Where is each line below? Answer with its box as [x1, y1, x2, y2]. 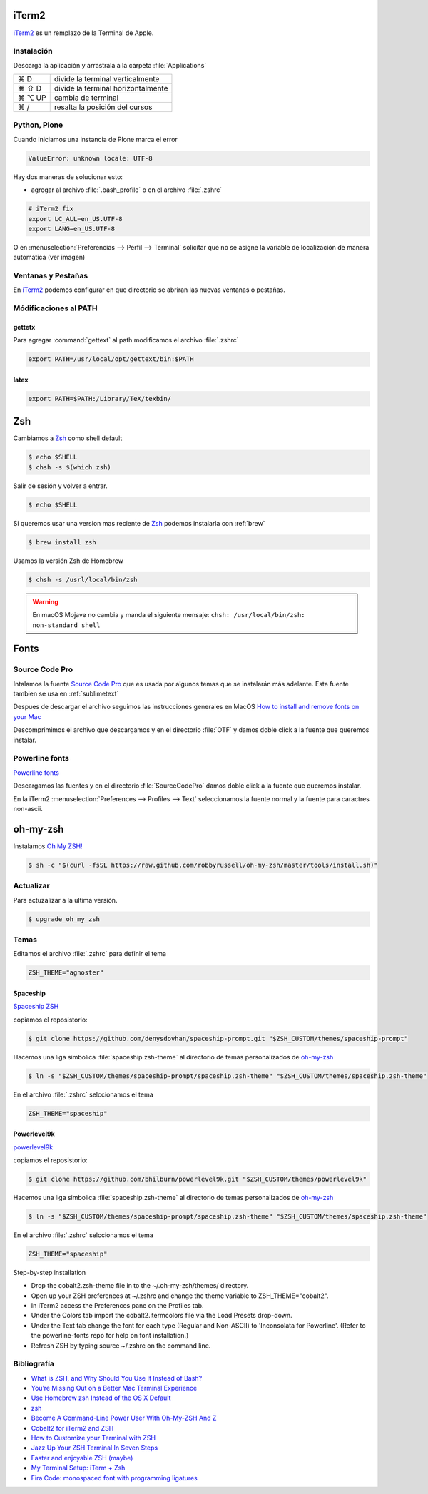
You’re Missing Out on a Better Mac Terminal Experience [31, 1384, 198, 1393]
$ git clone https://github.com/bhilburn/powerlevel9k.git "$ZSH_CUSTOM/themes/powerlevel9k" [28, 1174, 367, 1183]
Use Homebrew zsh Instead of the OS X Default [31, 1393, 171, 1402]
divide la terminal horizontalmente [53, 83, 168, 93]
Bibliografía [13, 1359, 55, 1369]
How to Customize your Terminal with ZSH [31, 1434, 156, 1443]
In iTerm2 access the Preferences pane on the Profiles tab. [31, 1301, 204, 1309]
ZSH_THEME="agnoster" [28, 969, 104, 977]
